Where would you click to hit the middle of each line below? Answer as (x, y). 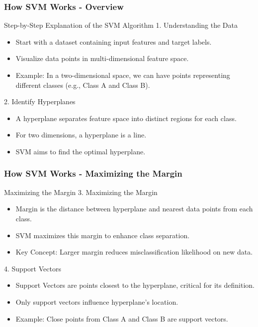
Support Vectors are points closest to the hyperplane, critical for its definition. (135, 285)
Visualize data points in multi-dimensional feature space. (102, 58)
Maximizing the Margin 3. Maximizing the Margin (81, 192)
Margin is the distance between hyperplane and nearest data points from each (134, 209)
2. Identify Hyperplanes (40, 101)
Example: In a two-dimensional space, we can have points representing (123, 75)
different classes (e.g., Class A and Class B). (83, 85)
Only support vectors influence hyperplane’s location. (97, 301)
